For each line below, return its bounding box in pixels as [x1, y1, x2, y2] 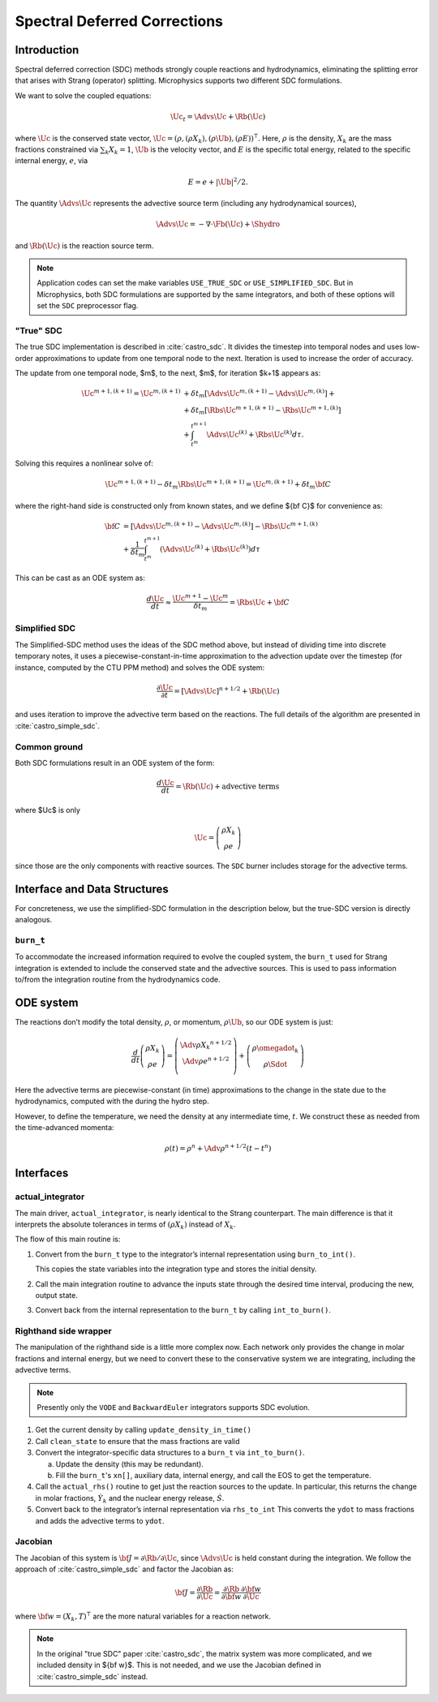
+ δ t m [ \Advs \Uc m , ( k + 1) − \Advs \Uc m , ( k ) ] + [183, 388, 336, 400]
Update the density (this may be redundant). [55, 1459, 204, 1468]
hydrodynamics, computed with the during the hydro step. [15, 1096, 210, 1107]
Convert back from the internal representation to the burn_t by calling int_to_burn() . [35, 1305, 332, 1315]
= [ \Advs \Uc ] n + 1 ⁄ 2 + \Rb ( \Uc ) [174, 685, 280, 695]
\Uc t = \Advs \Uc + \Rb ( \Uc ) [170, 112, 266, 123]
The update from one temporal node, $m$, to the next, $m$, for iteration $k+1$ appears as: [15, 368, 321, 377]
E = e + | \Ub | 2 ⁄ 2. [187, 175, 249, 187]
